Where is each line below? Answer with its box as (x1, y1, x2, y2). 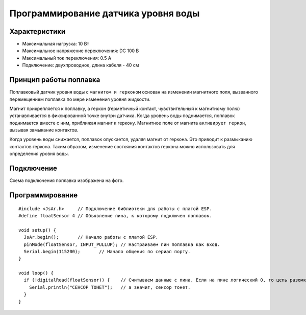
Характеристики (9, 27, 66, 36)
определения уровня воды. (9, 151, 69, 157)
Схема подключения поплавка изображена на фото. (9, 177, 124, 184)
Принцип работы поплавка (9, 76, 100, 84)
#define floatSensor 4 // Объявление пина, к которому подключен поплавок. (18, 213, 212, 218)
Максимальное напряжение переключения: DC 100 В (22, 48, 139, 54)
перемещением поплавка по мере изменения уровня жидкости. (9, 96, 150, 102)
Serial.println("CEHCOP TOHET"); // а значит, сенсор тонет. (29, 284, 191, 290)
